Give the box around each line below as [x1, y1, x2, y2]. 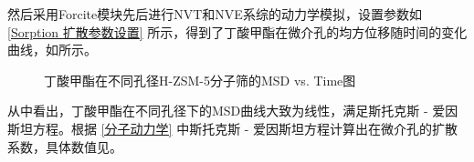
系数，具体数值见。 [7, 137, 122, 156]
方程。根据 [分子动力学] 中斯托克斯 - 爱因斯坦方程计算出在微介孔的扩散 [32, 118, 458, 137]
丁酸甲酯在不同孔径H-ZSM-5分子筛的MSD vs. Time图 [44, 70, 356, 89]
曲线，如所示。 [7, 40, 97, 59]
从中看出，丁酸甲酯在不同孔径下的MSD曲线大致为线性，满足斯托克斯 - [7, 101, 428, 120]
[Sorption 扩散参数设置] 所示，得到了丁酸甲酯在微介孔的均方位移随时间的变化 [7, 22, 468, 41]
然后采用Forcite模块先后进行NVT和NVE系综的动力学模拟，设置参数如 [7, 5, 422, 23]
